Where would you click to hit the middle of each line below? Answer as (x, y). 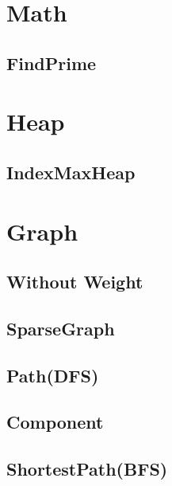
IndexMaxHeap (71, 172)
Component (55, 422)
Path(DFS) (53, 375)
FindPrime (52, 63)
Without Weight (75, 282)
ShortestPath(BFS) (87, 469)
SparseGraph (61, 328)
